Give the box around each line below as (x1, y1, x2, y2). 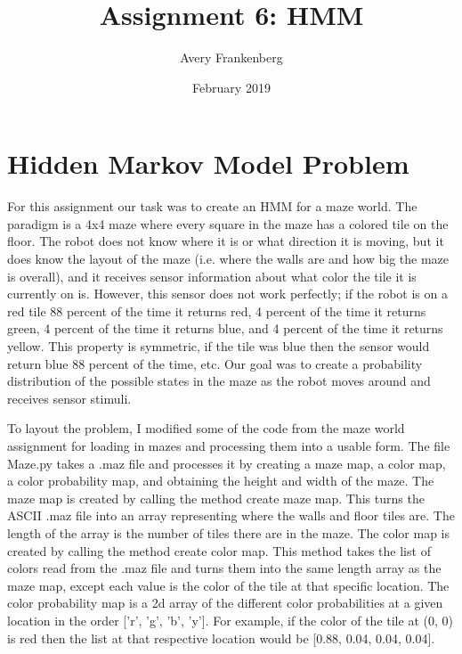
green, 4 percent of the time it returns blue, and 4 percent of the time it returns (7, 319, 443, 338)
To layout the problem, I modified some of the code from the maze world (7, 419, 405, 437)
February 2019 (192, 78, 271, 96)
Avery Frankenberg (180, 48, 283, 67)
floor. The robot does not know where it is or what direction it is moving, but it (7, 232, 444, 250)
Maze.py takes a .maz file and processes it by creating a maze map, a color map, (7, 454, 446, 472)
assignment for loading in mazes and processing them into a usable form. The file (7, 436, 450, 454)
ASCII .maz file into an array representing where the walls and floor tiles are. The (7, 506, 455, 525)
